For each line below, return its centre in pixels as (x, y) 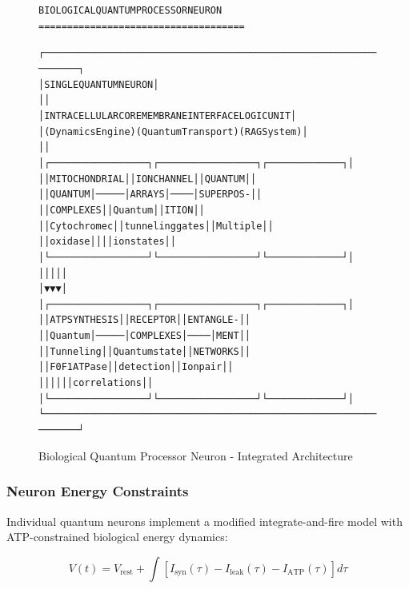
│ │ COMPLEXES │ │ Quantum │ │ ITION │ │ (122, 210)
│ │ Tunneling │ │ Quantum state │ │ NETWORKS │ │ (145, 351)
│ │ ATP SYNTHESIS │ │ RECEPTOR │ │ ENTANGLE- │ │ (145, 320)
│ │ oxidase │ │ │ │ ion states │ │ (107, 242)
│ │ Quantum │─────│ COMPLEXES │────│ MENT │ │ (144, 336)
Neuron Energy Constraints (98, 491)
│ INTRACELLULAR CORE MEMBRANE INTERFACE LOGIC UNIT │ (168, 115)
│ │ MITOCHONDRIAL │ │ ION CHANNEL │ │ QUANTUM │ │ (148, 179)
